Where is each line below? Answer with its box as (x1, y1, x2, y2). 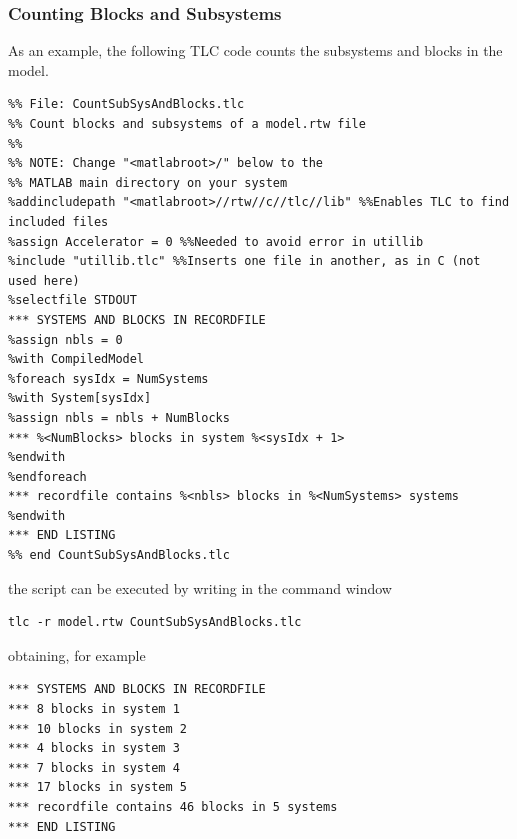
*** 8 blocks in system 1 (8, 702, 180, 717)
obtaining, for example (8, 644, 146, 665)
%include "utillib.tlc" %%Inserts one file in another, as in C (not (8, 254, 481, 269)
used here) (8, 273, 80, 288)
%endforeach (8, 469, 87, 484)
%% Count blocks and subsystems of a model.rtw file (8, 117, 366, 131)
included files (8, 214, 109, 229)
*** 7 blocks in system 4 (8, 760, 180, 775)
